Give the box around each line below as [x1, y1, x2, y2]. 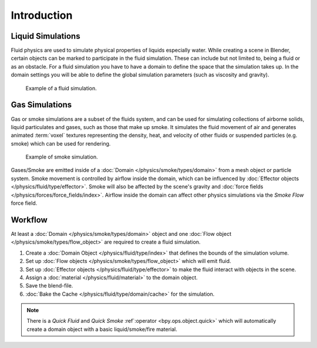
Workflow [11, 215, 48, 225]
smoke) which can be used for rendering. [11, 140, 111, 147]
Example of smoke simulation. [25, 153, 98, 161]
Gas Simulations [11, 100, 72, 110]
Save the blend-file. [25, 282, 73, 289]
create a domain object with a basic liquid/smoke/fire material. [26, 326, 177, 333]
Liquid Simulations [11, 31, 80, 41]
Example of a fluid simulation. [25, 85, 97, 92]
